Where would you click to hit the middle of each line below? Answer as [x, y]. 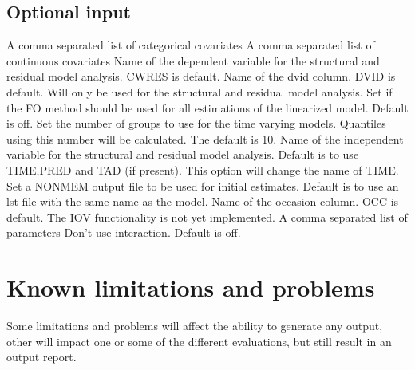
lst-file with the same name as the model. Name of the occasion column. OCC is [203, 201]
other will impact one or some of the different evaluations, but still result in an [199, 341]
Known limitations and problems [191, 287]
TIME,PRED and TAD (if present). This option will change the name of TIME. [203, 169]
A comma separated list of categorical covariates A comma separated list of [191, 45]
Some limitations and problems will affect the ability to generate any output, [195, 326]
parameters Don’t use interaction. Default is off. [124, 232]
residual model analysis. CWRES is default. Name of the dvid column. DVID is [201, 76]
